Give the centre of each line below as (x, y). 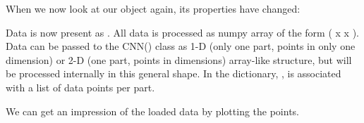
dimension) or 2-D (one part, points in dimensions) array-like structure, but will (179, 59)
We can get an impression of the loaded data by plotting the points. (153, 111)
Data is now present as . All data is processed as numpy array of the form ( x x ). (182, 32)
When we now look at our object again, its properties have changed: (153, 8)
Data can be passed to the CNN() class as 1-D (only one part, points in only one (181, 46)
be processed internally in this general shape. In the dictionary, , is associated (174, 73)
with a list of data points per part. (80, 87)
